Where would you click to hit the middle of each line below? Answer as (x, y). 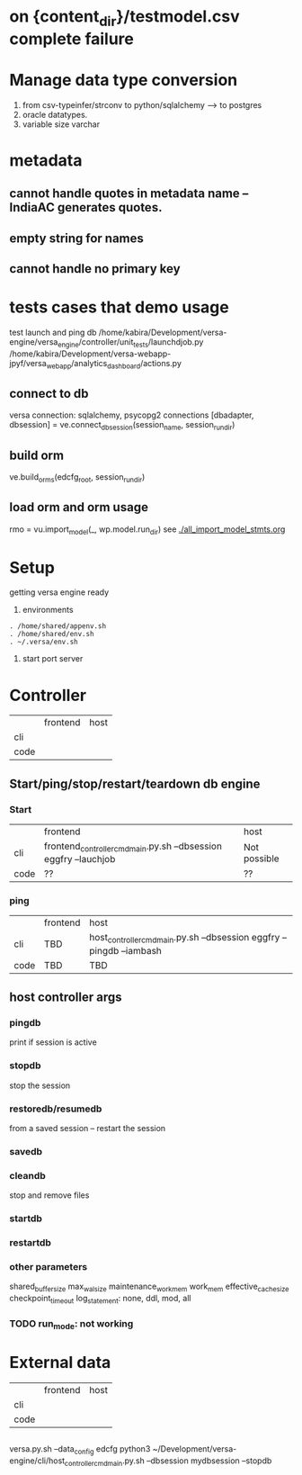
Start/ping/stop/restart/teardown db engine (135, 783)
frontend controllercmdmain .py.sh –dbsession (133, 847)
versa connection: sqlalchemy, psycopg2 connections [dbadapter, (132, 415)
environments (48, 610)
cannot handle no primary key (95, 269)
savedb (26, 1151)
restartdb (31, 1243)
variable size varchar (61, 124)
